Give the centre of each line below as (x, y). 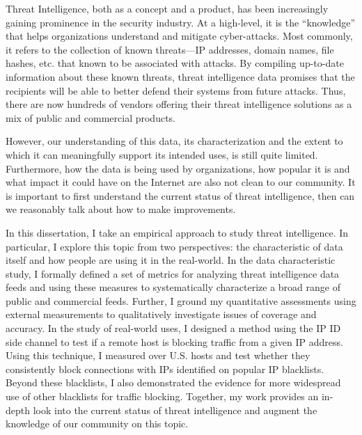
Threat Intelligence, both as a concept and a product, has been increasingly (167, 8)
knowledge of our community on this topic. (97, 424)
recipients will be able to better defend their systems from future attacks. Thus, (176, 90)
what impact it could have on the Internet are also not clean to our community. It (181, 182)
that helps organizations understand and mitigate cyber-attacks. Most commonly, (179, 36)
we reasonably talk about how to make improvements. (121, 209)
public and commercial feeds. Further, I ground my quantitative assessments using (181, 300)
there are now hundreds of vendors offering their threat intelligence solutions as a (179, 104)
